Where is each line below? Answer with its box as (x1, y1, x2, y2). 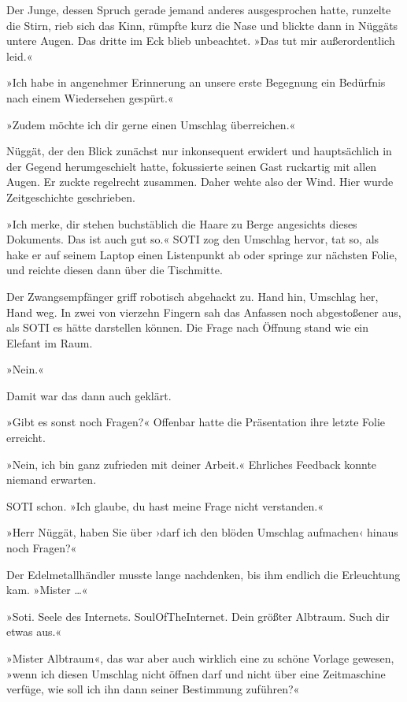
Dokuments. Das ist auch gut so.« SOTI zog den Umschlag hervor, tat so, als (6, 231, 379, 247)
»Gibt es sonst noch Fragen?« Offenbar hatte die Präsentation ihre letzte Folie (6, 414, 386, 430)
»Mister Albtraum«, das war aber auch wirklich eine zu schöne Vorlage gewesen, (6, 650, 394, 666)
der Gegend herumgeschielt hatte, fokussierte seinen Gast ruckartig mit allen (6, 158, 377, 174)
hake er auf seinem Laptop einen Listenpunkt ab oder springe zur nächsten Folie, (6, 246, 398, 262)
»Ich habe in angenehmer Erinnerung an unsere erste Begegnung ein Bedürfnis (6, 74, 386, 91)
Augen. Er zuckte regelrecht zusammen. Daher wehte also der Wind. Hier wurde (6, 173, 394, 190)
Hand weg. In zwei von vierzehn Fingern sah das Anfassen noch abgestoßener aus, (6, 303, 401, 320)
